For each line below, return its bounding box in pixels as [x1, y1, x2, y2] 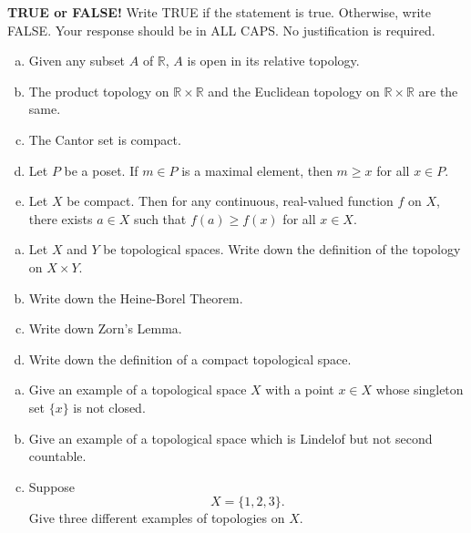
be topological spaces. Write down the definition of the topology [103, 240, 461, 259]
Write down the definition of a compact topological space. [28, 349, 352, 368]
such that [134, 209, 187, 228]
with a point [265, 380, 334, 399]
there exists [28, 209, 93, 228]
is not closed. [73, 397, 146, 416]
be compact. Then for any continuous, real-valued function [67, 191, 394, 210]
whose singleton [375, 380, 464, 399]
